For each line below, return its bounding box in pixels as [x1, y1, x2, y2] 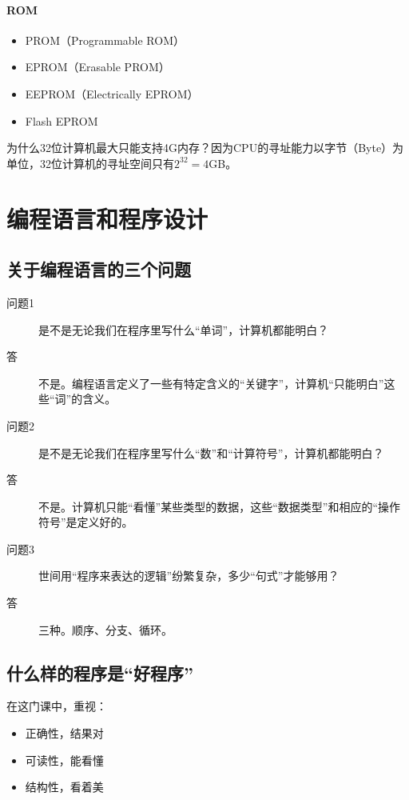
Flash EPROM [25, 112, 98, 129]
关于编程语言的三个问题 [6, 257, 191, 282]
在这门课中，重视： [6, 698, 107, 714]
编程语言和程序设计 [6, 202, 208, 234]
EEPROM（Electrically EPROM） [25, 85, 199, 102]
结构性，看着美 [25, 778, 104, 795]
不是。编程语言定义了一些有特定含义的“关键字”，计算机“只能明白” [38, 374, 384, 391]
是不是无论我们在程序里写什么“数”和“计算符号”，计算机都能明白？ [38, 444, 384, 461]
